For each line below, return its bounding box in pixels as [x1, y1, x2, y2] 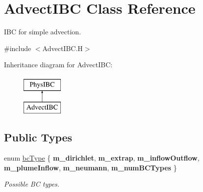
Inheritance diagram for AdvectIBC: [4, 59, 113, 70]
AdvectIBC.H [42, 43, 83, 53]
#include [4, 43, 31, 53]
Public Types [4, 130, 73, 145]
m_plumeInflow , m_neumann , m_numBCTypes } [4, 162, 177, 172]
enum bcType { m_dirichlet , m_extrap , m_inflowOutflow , [4, 153, 200, 163]
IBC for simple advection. [4, 27, 81, 37]
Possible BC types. [4, 179, 60, 189]
